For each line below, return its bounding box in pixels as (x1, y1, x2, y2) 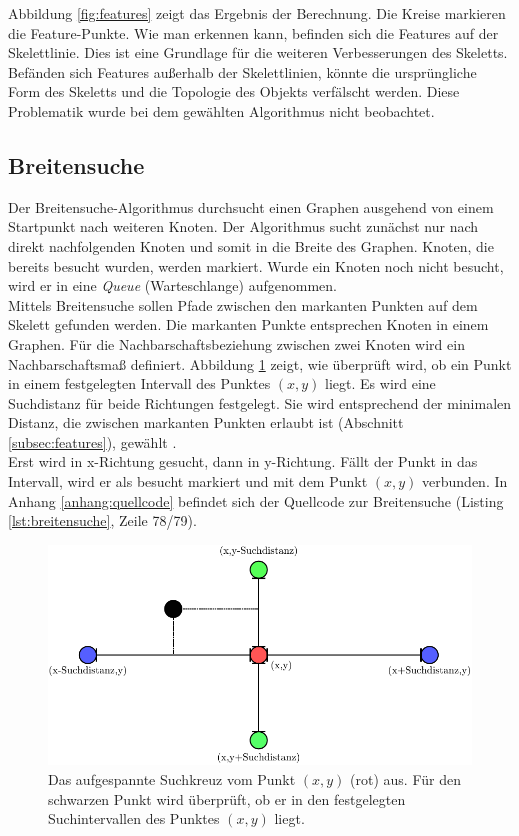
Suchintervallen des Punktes (48, 808, 220, 829)
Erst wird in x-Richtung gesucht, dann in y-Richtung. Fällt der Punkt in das (8, 451, 478, 472)
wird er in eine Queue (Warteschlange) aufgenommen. (8, 275, 337, 296)
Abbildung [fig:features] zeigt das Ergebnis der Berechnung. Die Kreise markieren (8, 3, 506, 23)
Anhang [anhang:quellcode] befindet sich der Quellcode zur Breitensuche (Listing (8, 490, 504, 511)
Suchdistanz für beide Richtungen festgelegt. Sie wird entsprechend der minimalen (8, 392, 512, 413)
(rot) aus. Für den (350, 768, 461, 789)
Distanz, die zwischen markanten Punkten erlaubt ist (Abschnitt (8, 412, 404, 433)
